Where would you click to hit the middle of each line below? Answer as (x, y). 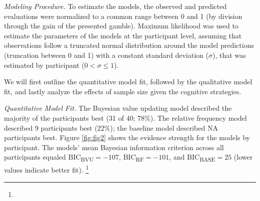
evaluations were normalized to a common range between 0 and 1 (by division (123, 16)
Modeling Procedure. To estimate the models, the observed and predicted (115, 6)
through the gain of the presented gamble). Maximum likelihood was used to (121, 26)
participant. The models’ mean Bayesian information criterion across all (114, 147)
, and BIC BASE (192, 158)
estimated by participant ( (44, 65)
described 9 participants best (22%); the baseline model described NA (111, 127)
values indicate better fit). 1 (46, 169)
